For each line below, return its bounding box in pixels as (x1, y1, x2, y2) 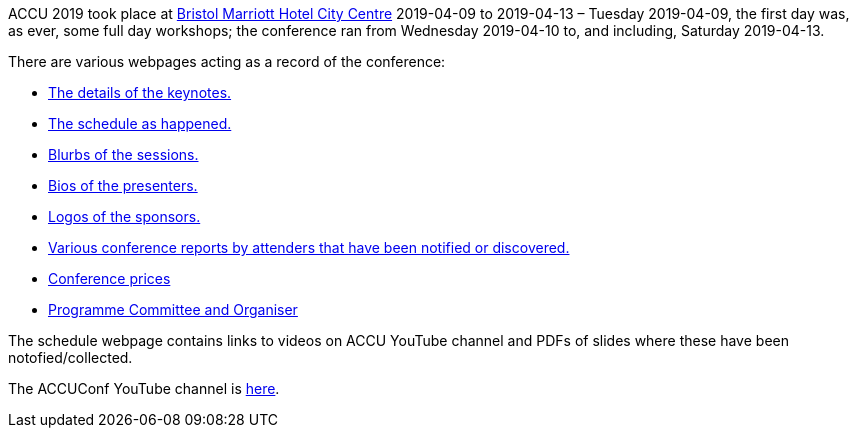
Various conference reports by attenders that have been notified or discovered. (48, 239, 570, 256)
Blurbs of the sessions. (48, 146, 199, 163)
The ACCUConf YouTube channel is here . (8, 380, 280, 397)
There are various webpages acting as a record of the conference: (8, 53, 446, 70)
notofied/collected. (8, 349, 133, 366)
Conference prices (48, 270, 171, 287)
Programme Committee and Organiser (48, 301, 298, 318)
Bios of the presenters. (48, 177, 198, 194)
